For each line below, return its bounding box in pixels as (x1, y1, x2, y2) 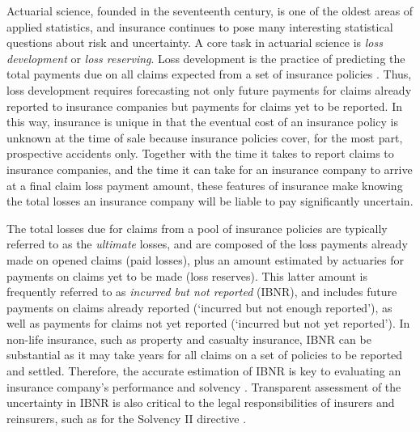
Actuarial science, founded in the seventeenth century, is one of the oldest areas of (6, 2, 414, 19)
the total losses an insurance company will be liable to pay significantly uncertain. (6, 193, 414, 210)
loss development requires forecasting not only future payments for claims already (6, 81, 412, 98)
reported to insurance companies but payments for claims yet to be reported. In (6, 97, 402, 114)
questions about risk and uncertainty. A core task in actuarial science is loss (6, 34, 383, 51)
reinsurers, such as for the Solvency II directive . (6, 409, 247, 426)
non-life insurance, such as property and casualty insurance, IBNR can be (6, 330, 371, 347)
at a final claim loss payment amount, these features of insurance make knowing (6, 176, 403, 193)
